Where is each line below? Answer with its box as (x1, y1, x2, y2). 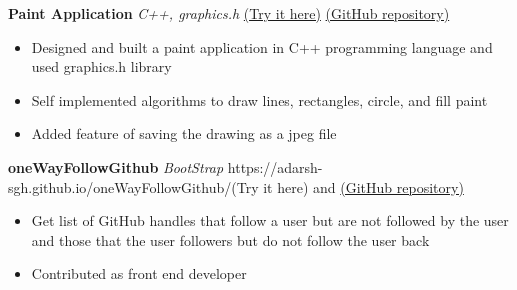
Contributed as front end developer (31, 263, 247, 284)
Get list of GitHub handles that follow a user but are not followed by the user (31, 210, 509, 231)
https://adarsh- (227, 156, 323, 177)
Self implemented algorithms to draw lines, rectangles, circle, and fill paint (31, 89, 488, 110)
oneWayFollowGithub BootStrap (8, 156, 224, 177)
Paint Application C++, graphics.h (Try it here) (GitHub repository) (8, 3, 450, 23)
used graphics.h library (31, 56, 172, 77)
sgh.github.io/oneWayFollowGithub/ (8, 176, 232, 197)
